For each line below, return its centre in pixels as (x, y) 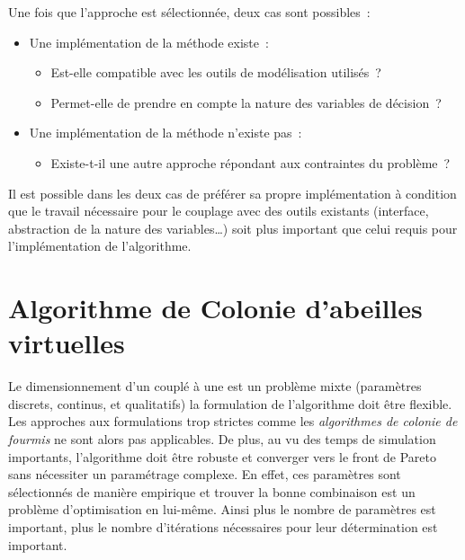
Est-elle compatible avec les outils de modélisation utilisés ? (216, 72)
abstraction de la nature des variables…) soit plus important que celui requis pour (233, 228)
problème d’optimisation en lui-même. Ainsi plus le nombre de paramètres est (222, 509)
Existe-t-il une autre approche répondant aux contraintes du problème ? (250, 162)
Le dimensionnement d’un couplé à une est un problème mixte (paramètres (215, 386)
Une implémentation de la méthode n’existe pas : (165, 133)
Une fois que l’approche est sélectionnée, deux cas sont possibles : (189, 12)
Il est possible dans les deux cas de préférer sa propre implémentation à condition (232, 193)
